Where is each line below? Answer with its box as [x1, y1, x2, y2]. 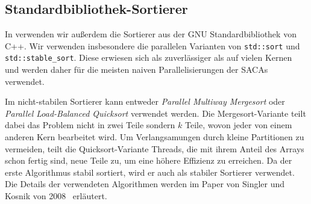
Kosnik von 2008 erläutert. [5, 190, 107, 202]
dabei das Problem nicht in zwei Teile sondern [5, 119, 175, 131]
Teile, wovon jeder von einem [184, 119, 292, 131]
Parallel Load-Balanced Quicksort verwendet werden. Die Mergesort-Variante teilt [5, 107, 306, 119]
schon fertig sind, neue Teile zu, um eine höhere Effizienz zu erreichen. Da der [5, 154, 292, 167]
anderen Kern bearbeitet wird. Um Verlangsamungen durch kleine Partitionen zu [5, 131, 304, 143]
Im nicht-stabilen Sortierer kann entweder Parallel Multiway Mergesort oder [5, 95, 285, 108]
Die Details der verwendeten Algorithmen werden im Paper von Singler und [5, 178, 285, 190]
